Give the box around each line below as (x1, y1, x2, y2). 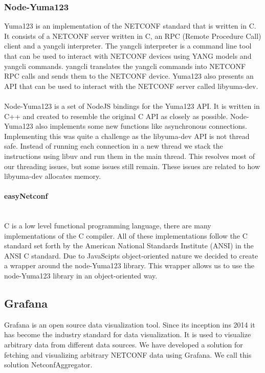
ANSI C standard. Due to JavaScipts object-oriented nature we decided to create (4, 250, 258, 261)
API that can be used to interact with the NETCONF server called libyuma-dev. (4, 80, 258, 91)
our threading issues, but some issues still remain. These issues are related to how (4, 160, 260, 171)
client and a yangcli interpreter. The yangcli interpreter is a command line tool (4, 40, 252, 51)
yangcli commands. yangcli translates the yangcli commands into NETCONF (4, 60, 246, 71)
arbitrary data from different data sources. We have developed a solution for (4, 339, 243, 350)
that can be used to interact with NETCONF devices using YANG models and (4, 51, 252, 61)
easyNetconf (4, 191, 48, 201)
